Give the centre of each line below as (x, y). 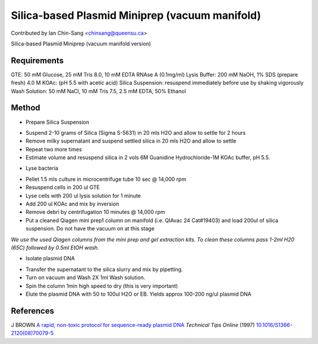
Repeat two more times (54, 149)
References (32, 311)
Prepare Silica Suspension (57, 122)
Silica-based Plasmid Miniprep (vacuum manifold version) (81, 44)
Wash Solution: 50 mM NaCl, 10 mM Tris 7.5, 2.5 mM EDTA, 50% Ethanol (98, 91)
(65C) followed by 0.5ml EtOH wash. (55, 248)
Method (26, 108)
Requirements (37, 60)
